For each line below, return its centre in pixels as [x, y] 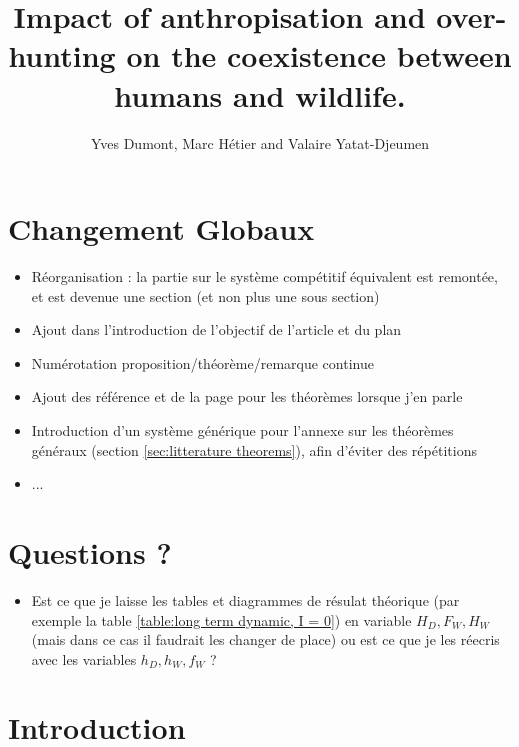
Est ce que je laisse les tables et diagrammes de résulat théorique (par [245, 599]
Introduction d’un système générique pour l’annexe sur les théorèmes [242, 430]
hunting [62, 55]
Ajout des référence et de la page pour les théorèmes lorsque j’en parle [247, 396]
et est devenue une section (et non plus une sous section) [205, 295]
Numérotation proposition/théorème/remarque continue [202, 362]
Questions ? [90, 551]
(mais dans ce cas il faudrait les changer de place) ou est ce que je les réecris [265, 639]
